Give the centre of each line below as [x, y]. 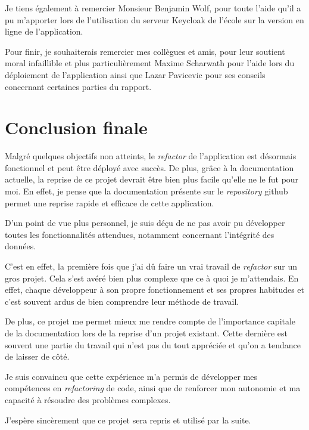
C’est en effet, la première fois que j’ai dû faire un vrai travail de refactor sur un [151, 266]
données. [21, 246]
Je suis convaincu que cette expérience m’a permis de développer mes [131, 376]
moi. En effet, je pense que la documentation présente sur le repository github [146, 191]
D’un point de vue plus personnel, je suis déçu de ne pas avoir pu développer [145, 223]
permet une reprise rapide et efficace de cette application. [110, 202]
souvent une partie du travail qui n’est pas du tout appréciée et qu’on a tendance [153, 344]
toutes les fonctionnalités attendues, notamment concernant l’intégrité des [140, 234]
